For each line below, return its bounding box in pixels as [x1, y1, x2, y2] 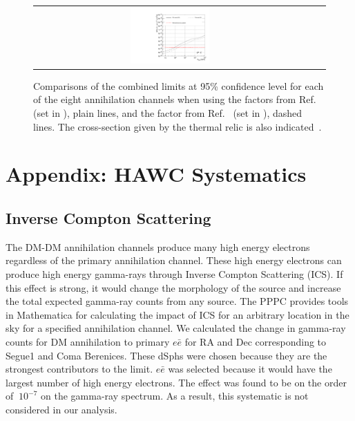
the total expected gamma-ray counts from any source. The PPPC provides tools [6, 294, 349, 308]
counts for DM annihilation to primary [6, 334, 170, 348]
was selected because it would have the [168, 362, 332, 376]
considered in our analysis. [6, 402, 117, 416]
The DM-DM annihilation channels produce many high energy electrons [6, 239, 310, 254]
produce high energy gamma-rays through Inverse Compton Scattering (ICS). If [6, 266, 343, 281]
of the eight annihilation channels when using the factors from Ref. [33, 92, 316, 106]
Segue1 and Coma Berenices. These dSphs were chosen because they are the [6, 348, 327, 362]
